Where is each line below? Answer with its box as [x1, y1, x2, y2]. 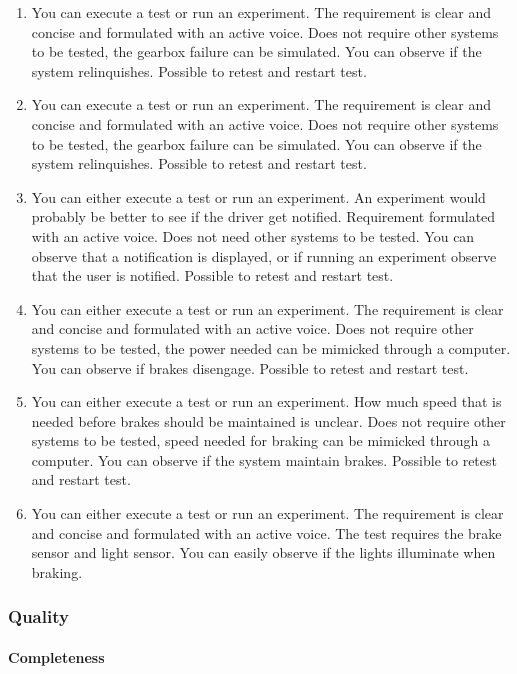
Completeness [8, 646, 105, 667]
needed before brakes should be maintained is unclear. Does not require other [31, 410, 506, 431]
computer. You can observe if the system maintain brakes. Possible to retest [31, 449, 497, 470]
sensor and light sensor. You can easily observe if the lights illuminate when [31, 542, 496, 563]
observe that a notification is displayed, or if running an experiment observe [31, 245, 497, 266]
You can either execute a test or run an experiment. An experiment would [31, 186, 486, 207]
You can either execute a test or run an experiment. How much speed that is [31, 391, 502, 412]
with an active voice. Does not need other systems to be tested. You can [31, 225, 475, 246]
